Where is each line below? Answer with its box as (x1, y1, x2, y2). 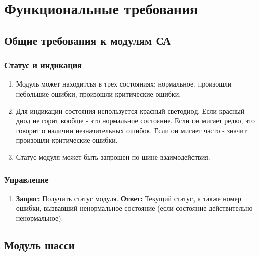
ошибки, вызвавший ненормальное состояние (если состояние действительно (16, 203, 253, 213)
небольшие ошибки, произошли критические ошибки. (16, 88, 181, 99)
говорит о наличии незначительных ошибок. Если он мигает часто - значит (16, 125, 247, 135)
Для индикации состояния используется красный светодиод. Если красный (16, 105, 245, 116)
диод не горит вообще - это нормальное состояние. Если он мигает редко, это (16, 115, 255, 126)
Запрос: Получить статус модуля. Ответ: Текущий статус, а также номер (16, 193, 241, 203)
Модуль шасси (4, 237, 75, 252)
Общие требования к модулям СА (4, 32, 171, 48)
